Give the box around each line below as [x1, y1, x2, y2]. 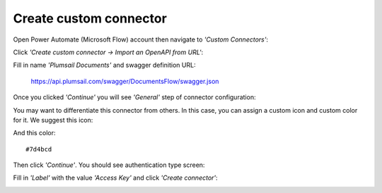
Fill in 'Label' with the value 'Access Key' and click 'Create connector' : [13, 173, 219, 182]
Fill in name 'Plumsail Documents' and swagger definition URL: [13, 61, 196, 70]
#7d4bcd [25, 145, 52, 153]
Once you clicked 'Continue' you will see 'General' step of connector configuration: [13, 93, 256, 101]
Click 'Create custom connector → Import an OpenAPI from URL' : [13, 48, 204, 56]
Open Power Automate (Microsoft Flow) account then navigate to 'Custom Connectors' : [13, 35, 269, 44]
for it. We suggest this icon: [13, 116, 93, 124]
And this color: [13, 129, 56, 137]
